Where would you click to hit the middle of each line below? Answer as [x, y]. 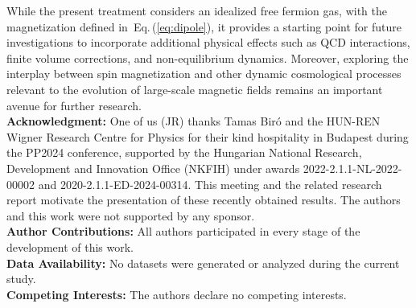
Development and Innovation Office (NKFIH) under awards [153, 168]
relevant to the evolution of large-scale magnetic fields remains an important [195, 89]
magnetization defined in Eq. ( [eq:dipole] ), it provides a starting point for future [204, 26]
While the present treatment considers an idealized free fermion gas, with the [197, 10]
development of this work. [70, 246]
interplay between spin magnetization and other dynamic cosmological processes [204, 74]
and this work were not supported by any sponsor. [131, 215]
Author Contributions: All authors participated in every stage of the [183, 231]
